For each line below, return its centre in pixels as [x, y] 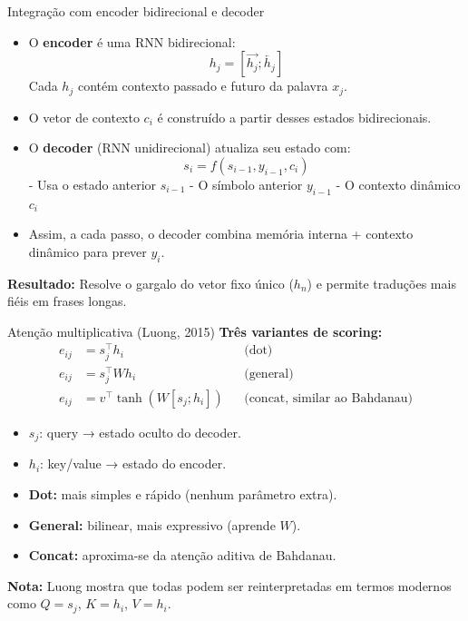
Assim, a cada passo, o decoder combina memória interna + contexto [221, 234]
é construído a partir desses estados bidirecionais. [294, 117]
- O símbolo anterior [246, 184]
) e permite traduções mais [381, 283]
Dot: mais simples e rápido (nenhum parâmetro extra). [183, 494]
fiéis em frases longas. [67, 301]
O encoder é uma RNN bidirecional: [132, 41]
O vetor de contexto [84, 117]
